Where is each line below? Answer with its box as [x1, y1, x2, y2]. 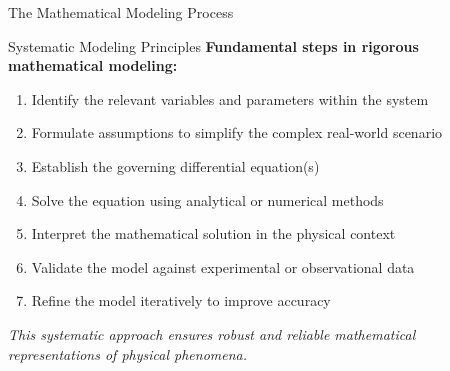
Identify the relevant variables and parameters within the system [31, 88, 429, 109]
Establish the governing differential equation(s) [31, 155, 320, 176]
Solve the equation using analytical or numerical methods [31, 189, 384, 210]
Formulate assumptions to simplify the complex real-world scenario [31, 122, 443, 143]
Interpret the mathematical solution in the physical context [31, 223, 396, 244]
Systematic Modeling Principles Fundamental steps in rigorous [8, 35, 419, 56]
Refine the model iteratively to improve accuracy [31, 290, 331, 311]
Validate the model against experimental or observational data [31, 256, 415, 277]
